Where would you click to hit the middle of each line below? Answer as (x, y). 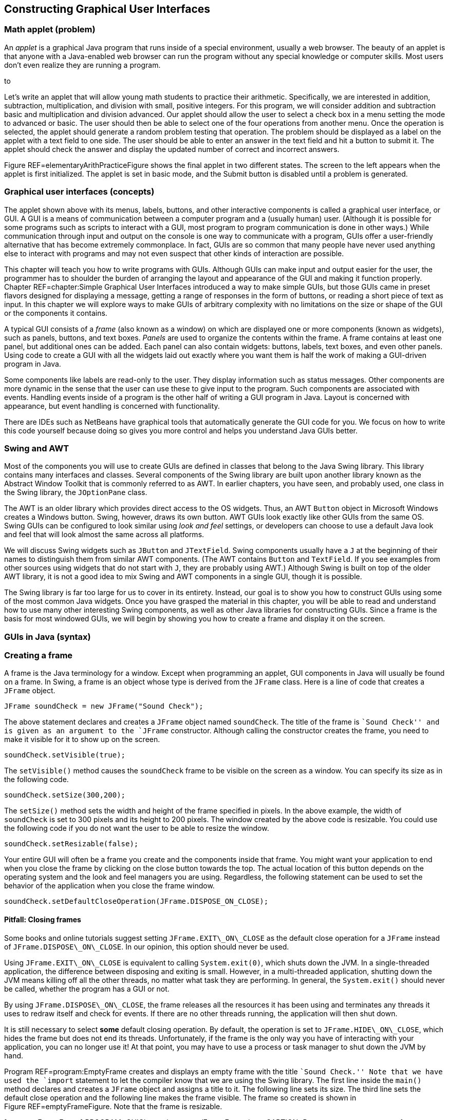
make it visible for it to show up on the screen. (82, 739)
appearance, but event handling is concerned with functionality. (112, 406)
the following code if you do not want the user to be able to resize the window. (137, 828)
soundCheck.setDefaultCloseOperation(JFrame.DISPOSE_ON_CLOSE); (136, 901)
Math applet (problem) (50, 30)
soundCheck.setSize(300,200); (65, 795)
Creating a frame (39, 656)
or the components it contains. (56, 313)
